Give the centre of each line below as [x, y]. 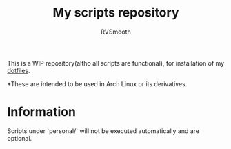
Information [41, 112]
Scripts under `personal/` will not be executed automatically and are [103, 131]
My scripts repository [116, 13]
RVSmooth [116, 32]
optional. [20, 138]
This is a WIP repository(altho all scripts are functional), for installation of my [116, 63]
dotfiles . [19, 70]
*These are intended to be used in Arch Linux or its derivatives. [97, 83]
